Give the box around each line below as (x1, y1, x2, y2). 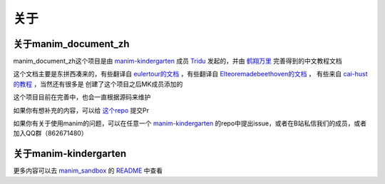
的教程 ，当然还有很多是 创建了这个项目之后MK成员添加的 (13, 79, 183, 88)
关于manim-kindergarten (13, 148, 127, 160)
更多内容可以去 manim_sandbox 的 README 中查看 (13, 166, 163, 175)
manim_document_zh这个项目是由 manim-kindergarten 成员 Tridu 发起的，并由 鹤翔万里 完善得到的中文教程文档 (13, 57, 342, 66)
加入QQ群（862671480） (13, 129, 88, 138)
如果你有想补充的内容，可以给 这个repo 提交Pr (13, 106, 150, 114)
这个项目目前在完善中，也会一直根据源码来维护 (13, 93, 151, 101)
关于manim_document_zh (13, 38, 130, 50)
